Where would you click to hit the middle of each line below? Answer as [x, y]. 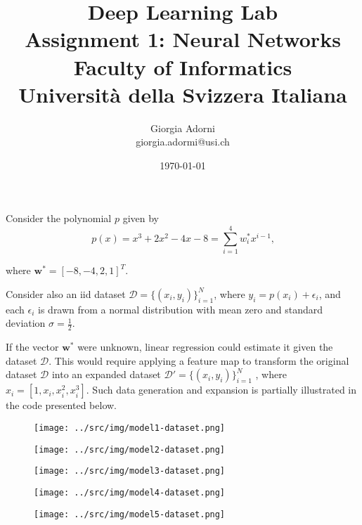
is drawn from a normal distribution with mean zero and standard [180, 309]
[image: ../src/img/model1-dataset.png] [130, 428]
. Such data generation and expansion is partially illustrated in [221, 390]
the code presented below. [61, 405]
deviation [26, 323]
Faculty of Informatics [183, 66]
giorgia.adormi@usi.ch [183, 142]
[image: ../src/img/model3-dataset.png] [130, 471]
